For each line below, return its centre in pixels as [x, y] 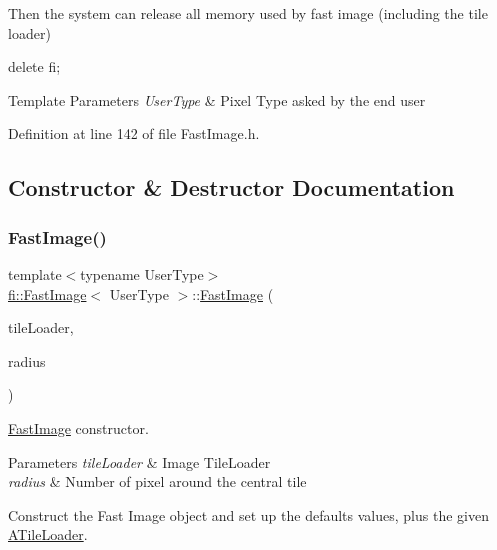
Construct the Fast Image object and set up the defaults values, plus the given [248, 514]
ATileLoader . [48, 534]
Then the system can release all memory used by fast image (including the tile [248, 13]
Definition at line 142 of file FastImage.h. [134, 133]
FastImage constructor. [78, 427]
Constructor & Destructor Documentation [231, 187]
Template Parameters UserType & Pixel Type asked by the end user [217, 99]
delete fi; [34, 66]
